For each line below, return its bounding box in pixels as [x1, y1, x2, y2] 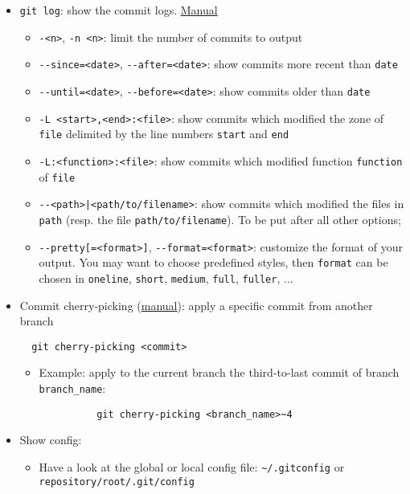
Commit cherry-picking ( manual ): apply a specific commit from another [19, 296, 373, 313]
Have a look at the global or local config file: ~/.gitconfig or [39, 458, 345, 475]
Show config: [19, 431, 82, 448]
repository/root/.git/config [39, 476, 195, 488]
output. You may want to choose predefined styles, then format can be [39, 254, 388, 271]
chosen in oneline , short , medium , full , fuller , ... [39, 269, 293, 286]
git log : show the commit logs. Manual [19, 2, 218, 18]
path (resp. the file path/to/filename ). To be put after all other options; [39, 210, 401, 227]
